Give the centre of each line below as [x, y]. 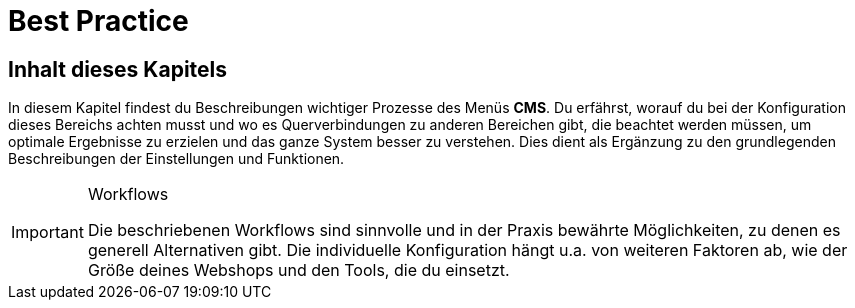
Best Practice [98, 21]
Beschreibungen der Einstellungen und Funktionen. [176, 159]
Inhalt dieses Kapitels [118, 69]
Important [47, 232]
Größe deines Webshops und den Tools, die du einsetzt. [298, 270]
